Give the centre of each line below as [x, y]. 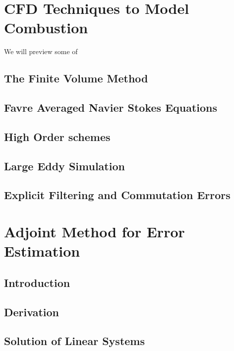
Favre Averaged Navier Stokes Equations [111, 107]
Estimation [42, 251]
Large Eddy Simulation [64, 166]
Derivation [31, 312]
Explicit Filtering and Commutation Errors [117, 195]
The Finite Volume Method [76, 78]
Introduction [37, 282]
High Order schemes [57, 136]
